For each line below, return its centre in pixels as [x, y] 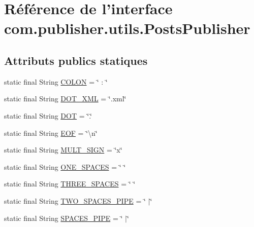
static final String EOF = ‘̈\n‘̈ [51, 133]
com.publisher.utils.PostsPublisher [127, 28]
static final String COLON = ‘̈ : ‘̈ [56, 81]
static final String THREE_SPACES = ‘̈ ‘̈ [70, 184]
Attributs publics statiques [76, 60]
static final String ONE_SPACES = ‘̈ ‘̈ [65, 166]
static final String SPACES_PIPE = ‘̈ [63, 218]
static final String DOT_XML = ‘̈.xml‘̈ [65, 99]
